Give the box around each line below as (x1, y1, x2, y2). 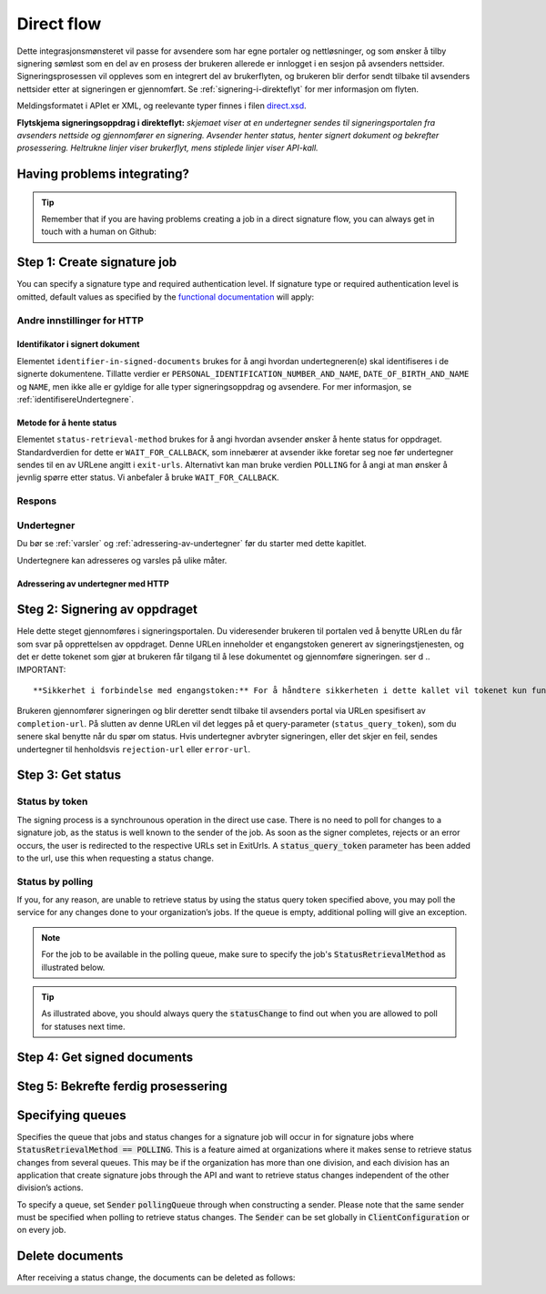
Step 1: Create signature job (16, 255, 177, 270)
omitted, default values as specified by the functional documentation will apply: (16, 291, 315, 302)
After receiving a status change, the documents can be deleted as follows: (16, 1272, 296, 1283)
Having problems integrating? (16, 167, 190, 182)
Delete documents (16, 1248, 124, 1264)
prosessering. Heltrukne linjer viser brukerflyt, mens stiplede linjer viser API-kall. (16, 142, 318, 154)
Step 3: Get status (16, 768, 122, 783)
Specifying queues (16, 1107, 126, 1123)
